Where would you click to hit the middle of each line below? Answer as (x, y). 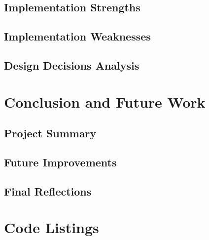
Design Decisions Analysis (72, 65)
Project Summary (50, 133)
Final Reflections (48, 191)
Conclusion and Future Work (105, 101)
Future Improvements (60, 162)
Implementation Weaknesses (77, 36)
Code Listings (52, 227)
